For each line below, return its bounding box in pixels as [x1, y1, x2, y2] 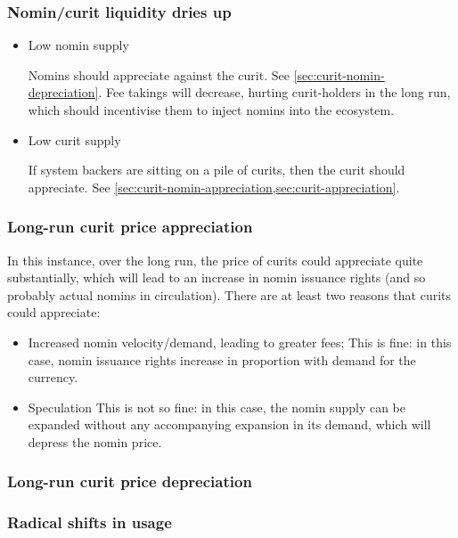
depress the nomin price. [28, 432, 162, 451]
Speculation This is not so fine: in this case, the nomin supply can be [28, 397, 405, 416]
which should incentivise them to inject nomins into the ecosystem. [28, 101, 395, 118]
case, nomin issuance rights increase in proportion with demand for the [28, 350, 416, 369]
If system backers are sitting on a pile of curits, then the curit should [28, 160, 405, 179]
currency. [28, 368, 78, 387]
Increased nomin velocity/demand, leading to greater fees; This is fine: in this [28, 332, 452, 351]
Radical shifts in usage [7, 511, 172, 534]
